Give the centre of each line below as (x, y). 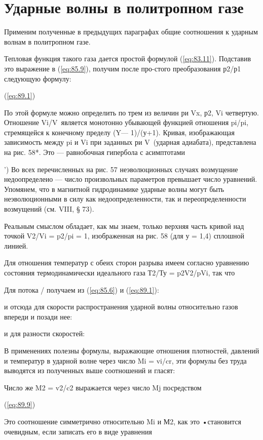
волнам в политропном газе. (47, 41)
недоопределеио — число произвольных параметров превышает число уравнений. (131, 179)
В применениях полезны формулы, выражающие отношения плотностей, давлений (132, 350)
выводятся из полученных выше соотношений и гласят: (90, 370)
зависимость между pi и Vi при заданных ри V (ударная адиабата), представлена (130, 142)
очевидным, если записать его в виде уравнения (78, 431)
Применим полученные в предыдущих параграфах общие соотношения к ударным (131, 32)
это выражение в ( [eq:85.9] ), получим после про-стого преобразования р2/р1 (123, 68)
